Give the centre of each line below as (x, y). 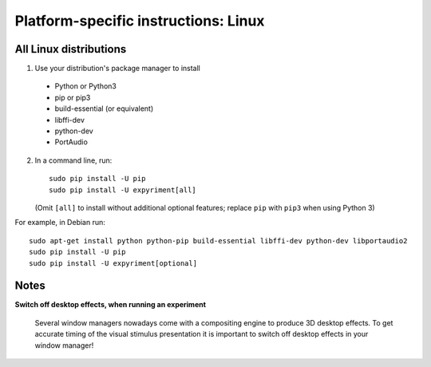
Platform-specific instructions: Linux (140, 21)
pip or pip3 (73, 97)
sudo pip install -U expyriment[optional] (113, 263)
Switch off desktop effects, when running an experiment (111, 305)
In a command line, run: (73, 160)
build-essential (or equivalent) (104, 109)
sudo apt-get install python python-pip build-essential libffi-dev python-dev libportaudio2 (218, 241)
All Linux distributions (71, 49)
